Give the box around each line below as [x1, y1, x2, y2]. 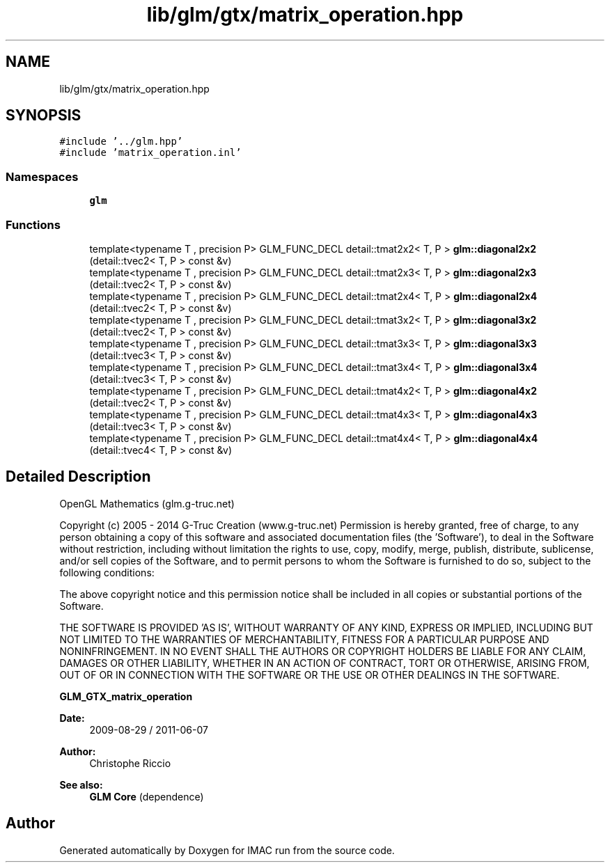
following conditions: [59, 566, 155, 578]
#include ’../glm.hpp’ [59, 136, 183, 148]
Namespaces [6, 169, 79, 184]
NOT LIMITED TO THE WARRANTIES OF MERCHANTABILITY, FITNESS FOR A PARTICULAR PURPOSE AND [59, 633, 549, 645]
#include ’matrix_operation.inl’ [59, 147, 242, 159]
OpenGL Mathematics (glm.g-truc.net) [59, 497, 235, 510]
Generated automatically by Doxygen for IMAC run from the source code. [59, 844, 395, 856]
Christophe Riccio [89, 757, 171, 769]
